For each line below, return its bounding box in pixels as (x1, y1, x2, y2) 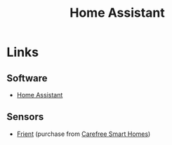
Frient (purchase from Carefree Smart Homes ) (16, 130, 151, 138)
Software (6, 72, 48, 84)
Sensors (6, 111, 44, 123)
